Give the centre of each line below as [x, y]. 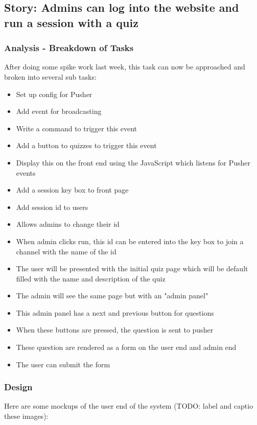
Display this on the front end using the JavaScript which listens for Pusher [133, 162]
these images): [26, 416]
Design [18, 387]
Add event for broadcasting [59, 111]
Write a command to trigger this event [77, 128]
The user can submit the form [63, 364]
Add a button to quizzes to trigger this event [86, 145]
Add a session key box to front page [72, 190]
